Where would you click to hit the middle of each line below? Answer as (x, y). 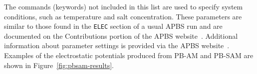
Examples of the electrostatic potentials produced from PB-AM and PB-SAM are (129, 55)
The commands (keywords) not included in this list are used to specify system (124, 6)
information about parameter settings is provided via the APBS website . (117, 45)
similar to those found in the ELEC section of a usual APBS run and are (113, 26)
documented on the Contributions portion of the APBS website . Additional (121, 36)
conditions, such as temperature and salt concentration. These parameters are (123, 16)
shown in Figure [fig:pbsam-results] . (59, 65)
